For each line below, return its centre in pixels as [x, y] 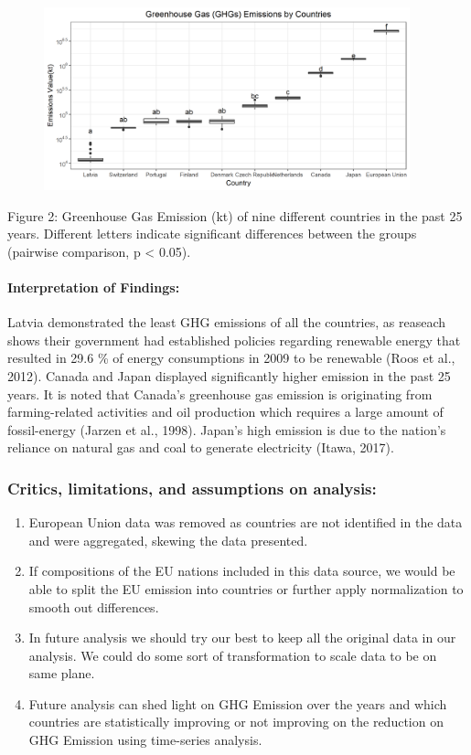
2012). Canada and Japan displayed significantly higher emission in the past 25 [229, 375]
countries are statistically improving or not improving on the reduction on [236, 722]
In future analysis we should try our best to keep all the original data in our [242, 638]
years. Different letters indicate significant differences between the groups [212, 234]
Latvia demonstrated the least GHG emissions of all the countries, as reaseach [227, 322]
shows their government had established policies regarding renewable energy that [234, 340]
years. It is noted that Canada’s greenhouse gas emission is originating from [220, 393]
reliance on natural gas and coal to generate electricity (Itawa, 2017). [201, 447]
